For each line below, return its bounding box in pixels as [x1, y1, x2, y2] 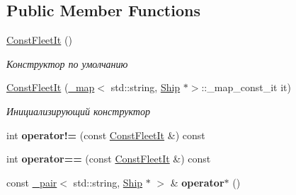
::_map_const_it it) [201, 80, 291, 95]
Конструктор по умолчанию [6, 56, 128, 71]
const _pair [6, 175, 57, 189]
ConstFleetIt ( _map [6, 80, 95, 95]
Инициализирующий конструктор [6, 103, 150, 118]
